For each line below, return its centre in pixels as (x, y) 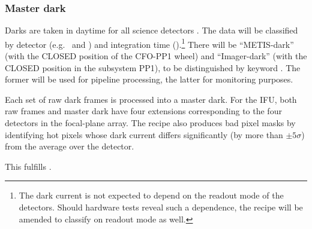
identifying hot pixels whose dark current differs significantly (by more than (144, 134)
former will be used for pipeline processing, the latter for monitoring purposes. (149, 79)
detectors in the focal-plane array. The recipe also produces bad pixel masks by (150, 123)
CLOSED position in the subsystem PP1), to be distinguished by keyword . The (153, 67)
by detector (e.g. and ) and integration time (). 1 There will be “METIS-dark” (149, 43)
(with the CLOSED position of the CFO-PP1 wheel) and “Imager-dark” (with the (156, 56)
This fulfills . (28, 166)
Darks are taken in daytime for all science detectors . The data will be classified (151, 30)
